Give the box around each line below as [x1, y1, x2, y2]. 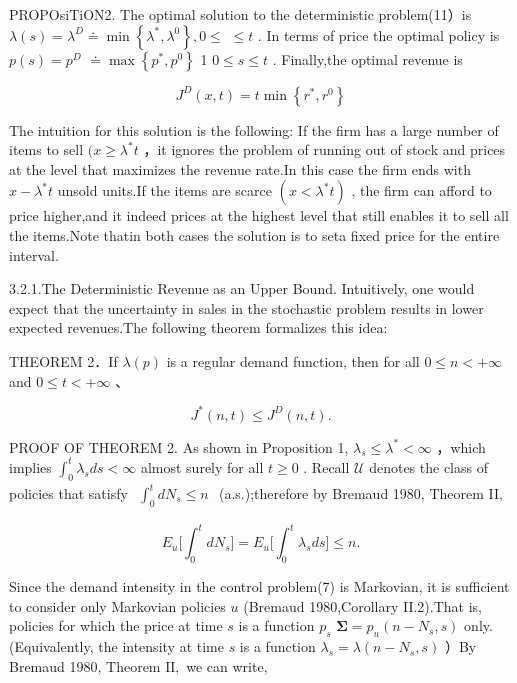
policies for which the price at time [9, 615, 223, 636]
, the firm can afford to [351, 180, 492, 201]
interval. [9, 244, 59, 265]
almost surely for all [140, 456, 264, 477]
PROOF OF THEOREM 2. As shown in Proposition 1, [9, 436, 349, 457]
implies [9, 456, 52, 477]
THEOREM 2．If [9, 350, 118, 371]
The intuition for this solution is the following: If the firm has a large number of [9, 119, 499, 140]
